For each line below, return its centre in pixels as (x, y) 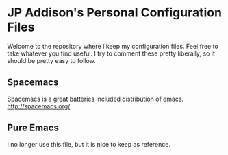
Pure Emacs (33, 128)
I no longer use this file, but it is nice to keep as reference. (89, 144)
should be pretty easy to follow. (51, 60)
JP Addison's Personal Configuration (115, 13)
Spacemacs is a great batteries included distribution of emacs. (95, 99)
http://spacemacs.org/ (39, 106)
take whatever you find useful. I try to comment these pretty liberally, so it (111, 53)
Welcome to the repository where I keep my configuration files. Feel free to (113, 46)
